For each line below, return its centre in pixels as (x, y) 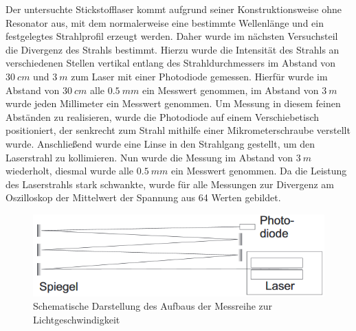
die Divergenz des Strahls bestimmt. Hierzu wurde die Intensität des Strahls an (173, 49)
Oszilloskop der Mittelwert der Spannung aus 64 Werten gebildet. (143, 197)
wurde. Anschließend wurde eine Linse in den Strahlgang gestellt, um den (160, 143)
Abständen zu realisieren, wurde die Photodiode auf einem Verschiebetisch (163, 116)
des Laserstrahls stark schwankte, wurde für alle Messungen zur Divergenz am (170, 184)
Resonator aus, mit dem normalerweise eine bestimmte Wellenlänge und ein (165, 22)
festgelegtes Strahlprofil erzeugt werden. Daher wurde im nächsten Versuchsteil (172, 36)
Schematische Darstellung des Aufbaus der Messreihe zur (153, 306)
